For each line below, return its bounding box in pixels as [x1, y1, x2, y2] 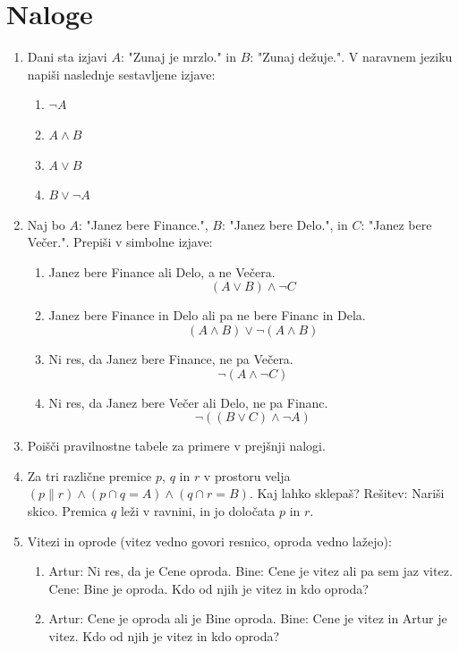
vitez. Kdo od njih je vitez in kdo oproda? [48, 627, 280, 645]
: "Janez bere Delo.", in [221, 215, 348, 233]
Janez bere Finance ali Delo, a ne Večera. [48, 262, 276, 281]
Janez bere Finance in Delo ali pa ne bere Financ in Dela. [48, 306, 366, 325]
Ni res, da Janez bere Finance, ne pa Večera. [48, 350, 293, 368]
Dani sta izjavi [27, 47, 107, 66]
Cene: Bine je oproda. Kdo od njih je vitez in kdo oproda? [48, 579, 369, 597]
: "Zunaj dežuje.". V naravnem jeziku [250, 47, 453, 66]
